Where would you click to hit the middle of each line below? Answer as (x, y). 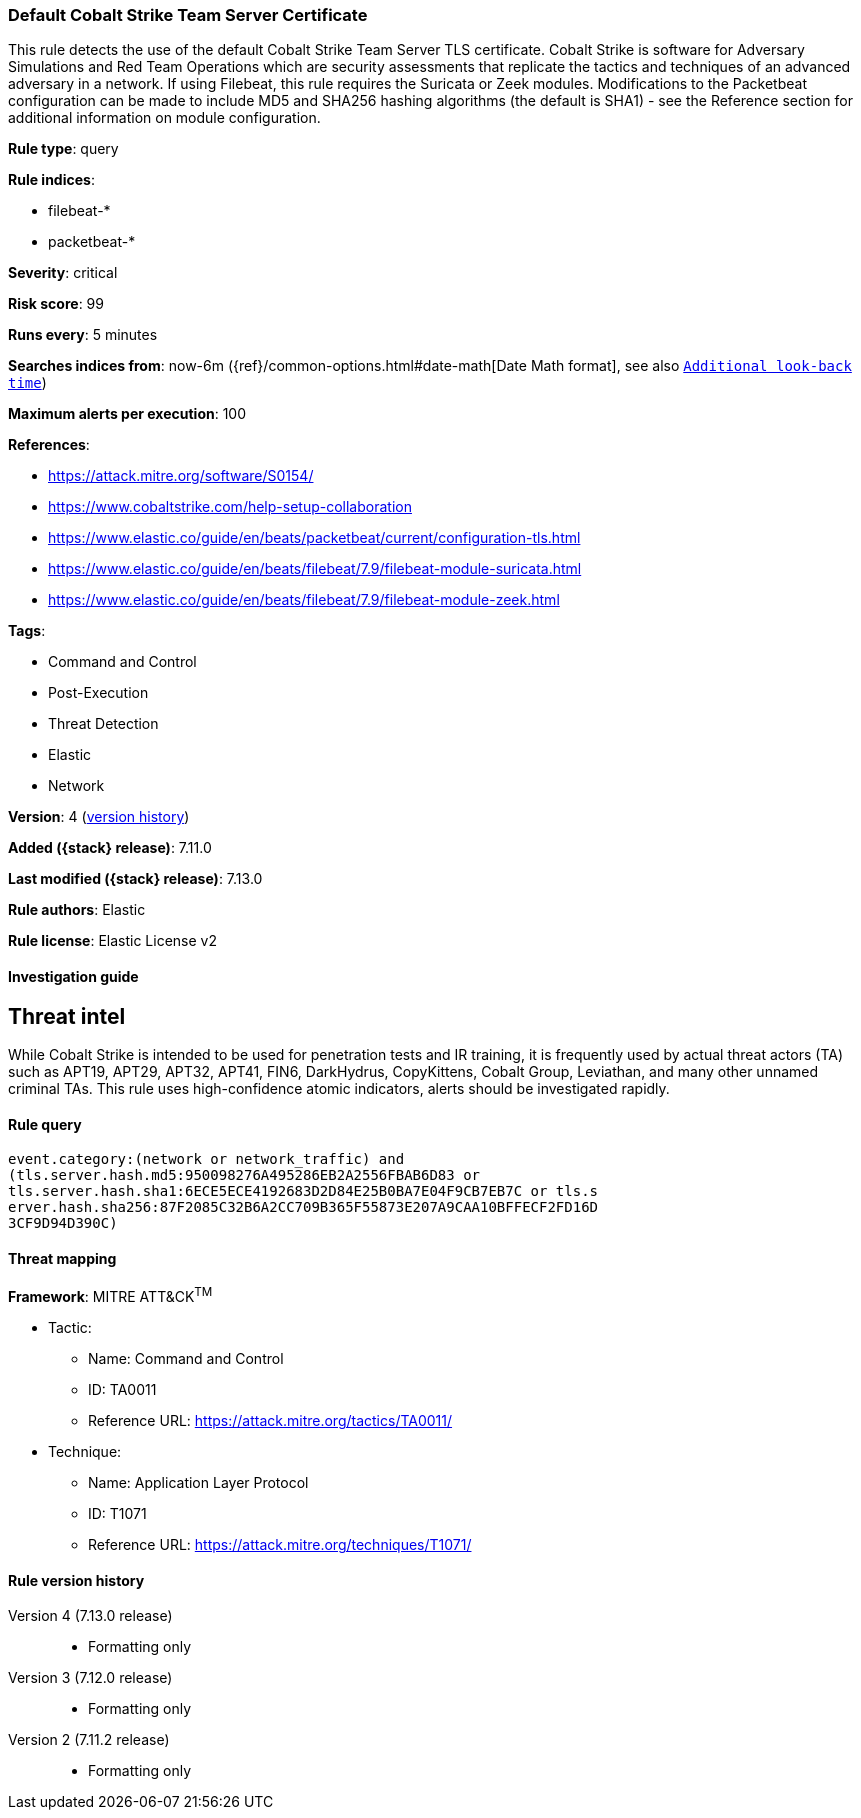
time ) (27, 383)
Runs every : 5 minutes (83, 335)
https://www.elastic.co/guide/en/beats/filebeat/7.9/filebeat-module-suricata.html (315, 569)
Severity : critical (63, 273)
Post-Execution (98, 693)
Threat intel (67, 1016)
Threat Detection (103, 724)
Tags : (27, 631)
